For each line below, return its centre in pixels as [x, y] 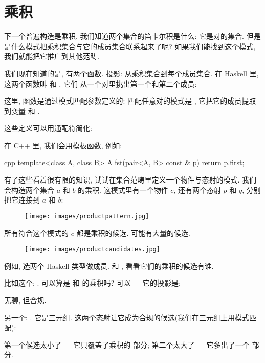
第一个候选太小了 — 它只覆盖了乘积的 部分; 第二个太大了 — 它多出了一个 [127, 344]
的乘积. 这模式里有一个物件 [123, 189]
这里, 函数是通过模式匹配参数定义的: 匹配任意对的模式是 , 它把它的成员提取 [130, 101]
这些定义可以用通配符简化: [48, 128]
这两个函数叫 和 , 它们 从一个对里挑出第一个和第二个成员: [101, 83]
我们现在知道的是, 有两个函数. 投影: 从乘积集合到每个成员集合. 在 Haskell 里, [131, 73]
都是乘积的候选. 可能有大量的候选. [133, 233]
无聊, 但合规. [25, 300]
